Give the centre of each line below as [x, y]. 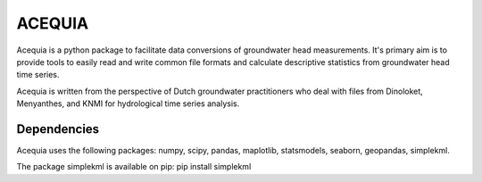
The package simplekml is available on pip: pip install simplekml [134, 167]
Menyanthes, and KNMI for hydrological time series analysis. [128, 103]
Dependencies [58, 129]
